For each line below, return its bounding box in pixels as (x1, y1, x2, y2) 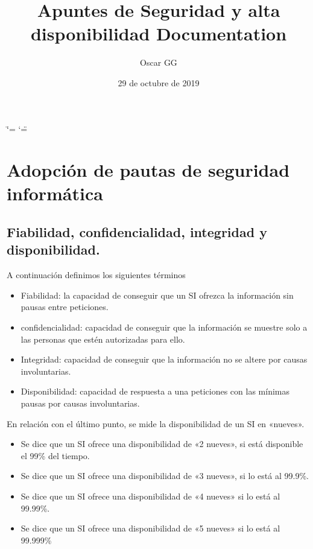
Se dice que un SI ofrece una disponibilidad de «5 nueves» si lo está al (21, 522, 280, 535)
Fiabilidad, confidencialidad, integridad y (7, 223, 267, 241)
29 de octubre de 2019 (118, 76, 200, 89)
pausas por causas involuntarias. (21, 397, 140, 409)
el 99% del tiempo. (21, 449, 90, 462)
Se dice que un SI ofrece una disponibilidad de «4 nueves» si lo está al (21, 489, 280, 502)
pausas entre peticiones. (21, 300, 109, 313)
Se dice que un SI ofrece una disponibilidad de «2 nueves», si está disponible (21, 437, 303, 450)
